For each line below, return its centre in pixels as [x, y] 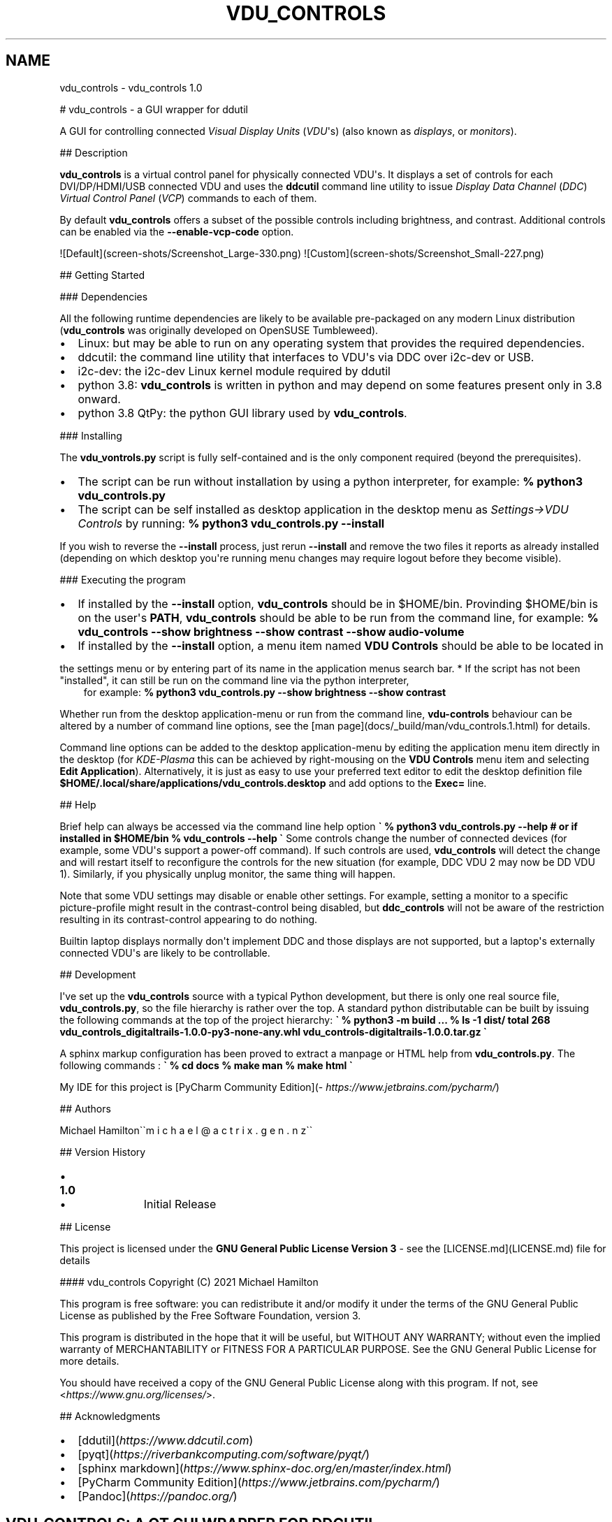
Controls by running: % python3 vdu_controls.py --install [231, 523]
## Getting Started [102, 275]
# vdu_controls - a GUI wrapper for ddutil [154, 109]
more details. [89, 1361]
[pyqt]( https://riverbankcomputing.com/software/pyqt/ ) [224, 1454]
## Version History [103, 1152]
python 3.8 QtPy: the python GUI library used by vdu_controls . [242, 413]
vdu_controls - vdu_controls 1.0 [131, 87]
